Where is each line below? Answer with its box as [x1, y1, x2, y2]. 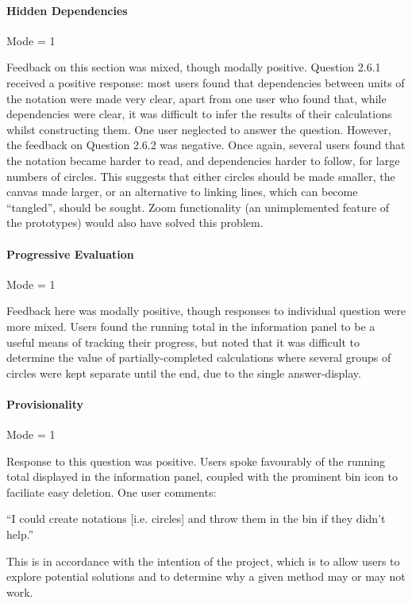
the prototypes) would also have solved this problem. [6, 214, 264, 231]
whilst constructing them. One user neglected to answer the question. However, [6, 121, 391, 137]
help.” [6, 526, 34, 543]
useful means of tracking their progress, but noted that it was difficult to [6, 333, 360, 350]
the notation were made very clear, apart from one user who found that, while [6, 90, 387, 106]
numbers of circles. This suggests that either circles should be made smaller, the [6, 167, 395, 184]
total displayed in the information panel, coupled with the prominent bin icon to [6, 468, 398, 485]
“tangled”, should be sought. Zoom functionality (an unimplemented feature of [6, 198, 390, 215]
